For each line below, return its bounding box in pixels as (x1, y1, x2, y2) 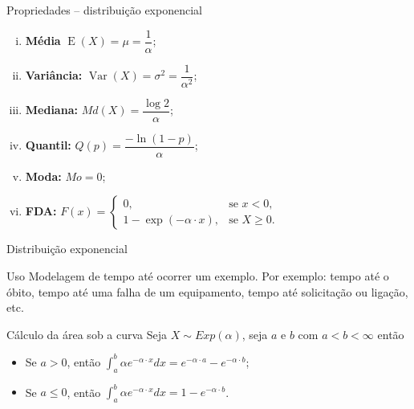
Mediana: (25, 101, 78, 118)
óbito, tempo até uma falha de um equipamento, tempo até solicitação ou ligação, (6, 283, 408, 300)
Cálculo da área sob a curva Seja (6, 325, 168, 342)
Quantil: (25, 137, 71, 153)
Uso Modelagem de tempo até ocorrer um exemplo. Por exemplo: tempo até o (6, 268, 389, 284)
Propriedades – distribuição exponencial (6, 2, 202, 18)
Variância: (25, 67, 83, 84)
